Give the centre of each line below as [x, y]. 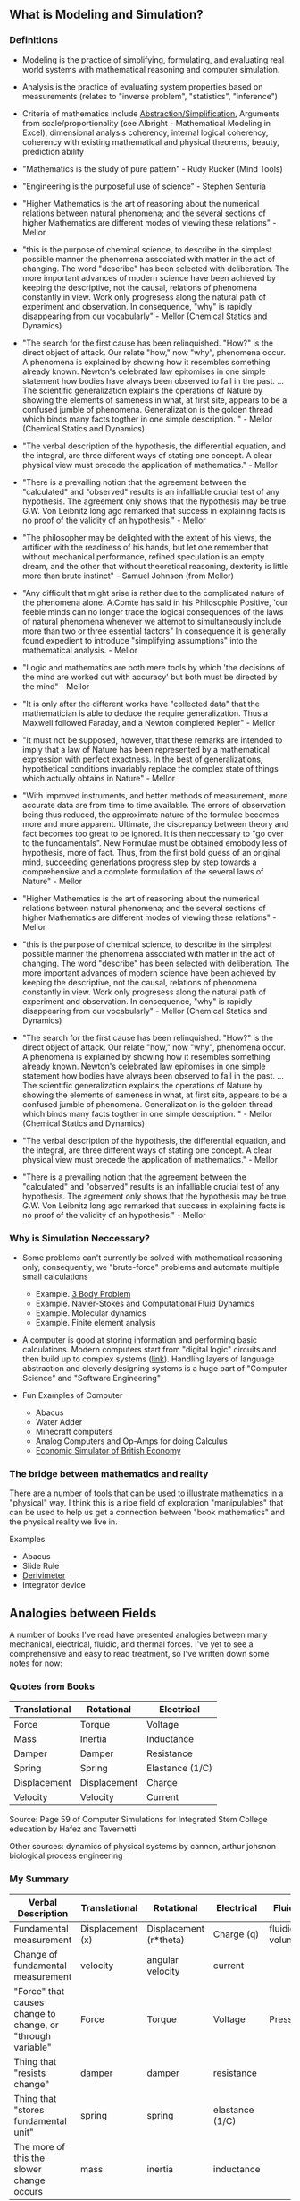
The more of [39, 2146]
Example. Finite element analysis [96, 1322]
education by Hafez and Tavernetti [73, 1829]
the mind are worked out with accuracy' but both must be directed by [150, 677]
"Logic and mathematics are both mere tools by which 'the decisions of [154, 667]
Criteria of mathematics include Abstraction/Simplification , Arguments [151, 113]
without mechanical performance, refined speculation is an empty [143, 556]
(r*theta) [166, 1940]
